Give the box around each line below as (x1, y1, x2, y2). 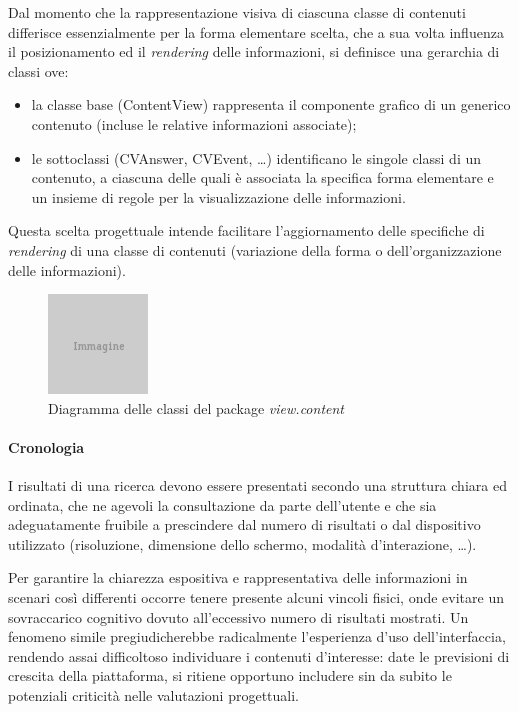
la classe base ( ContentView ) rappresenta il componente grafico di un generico (31, 94, 511, 115)
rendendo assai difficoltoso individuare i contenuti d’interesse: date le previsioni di (8, 645, 510, 666)
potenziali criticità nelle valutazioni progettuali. (8, 685, 300, 706)
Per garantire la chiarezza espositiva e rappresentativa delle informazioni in (8, 567, 468, 588)
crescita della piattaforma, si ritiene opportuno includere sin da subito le (8, 665, 452, 686)
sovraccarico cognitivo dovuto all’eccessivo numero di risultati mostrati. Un (8, 606, 469, 627)
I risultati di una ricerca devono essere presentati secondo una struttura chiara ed (8, 475, 507, 496)
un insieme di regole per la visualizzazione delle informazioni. (31, 186, 406, 207)
